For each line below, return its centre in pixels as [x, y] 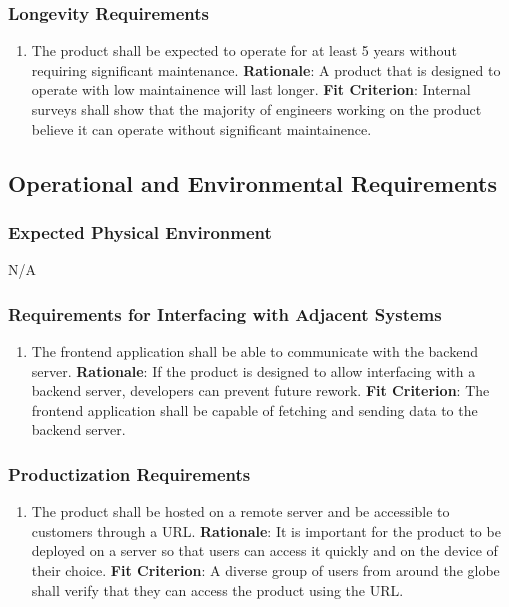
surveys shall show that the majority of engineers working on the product [256, 109]
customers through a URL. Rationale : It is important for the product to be [266, 530]
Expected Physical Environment [140, 231]
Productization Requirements [129, 473]
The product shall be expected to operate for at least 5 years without [244, 50]
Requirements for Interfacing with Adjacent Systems [225, 313]
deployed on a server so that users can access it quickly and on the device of [264, 550]
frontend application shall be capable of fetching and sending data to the [254, 409]
